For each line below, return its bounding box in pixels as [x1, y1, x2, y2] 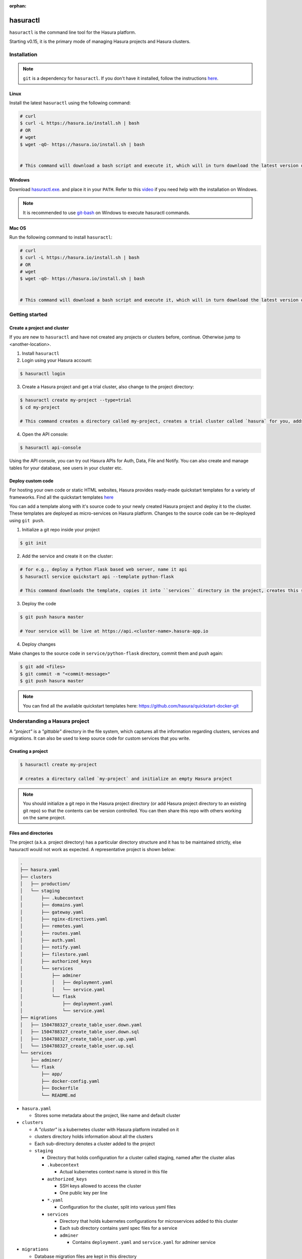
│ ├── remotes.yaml [20, 923, 84, 929]
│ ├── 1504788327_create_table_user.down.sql [20, 1029, 139, 1035]
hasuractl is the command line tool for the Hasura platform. [9, 29, 136, 35]
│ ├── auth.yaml [20, 937, 76, 943]
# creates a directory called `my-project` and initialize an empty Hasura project [20, 776, 233, 782]
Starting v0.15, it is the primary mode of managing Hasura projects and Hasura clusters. [9, 38, 191, 45]
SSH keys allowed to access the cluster [59, 1182, 141, 1188]
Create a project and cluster [9, 325, 69, 331]
